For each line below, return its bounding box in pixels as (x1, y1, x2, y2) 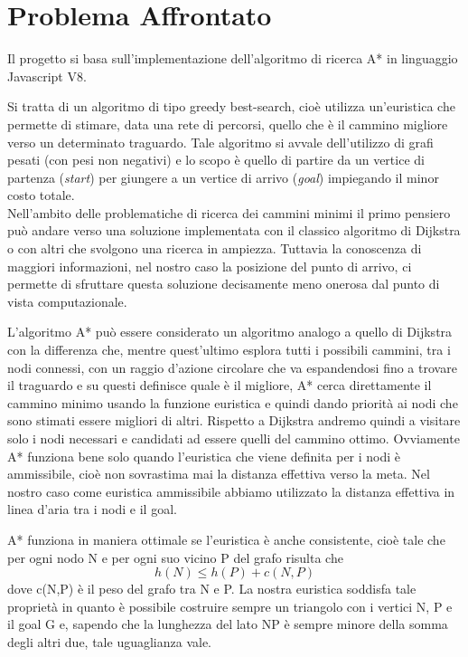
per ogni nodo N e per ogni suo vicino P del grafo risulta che (7, 547, 343, 567)
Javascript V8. (7, 66, 87, 85)
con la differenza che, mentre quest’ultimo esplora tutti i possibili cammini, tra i (7, 340, 451, 359)
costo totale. (7, 186, 75, 205)
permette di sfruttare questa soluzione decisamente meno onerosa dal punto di (7, 274, 440, 293)
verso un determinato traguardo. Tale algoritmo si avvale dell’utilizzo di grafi (7, 132, 434, 151)
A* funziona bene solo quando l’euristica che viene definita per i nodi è (7, 446, 401, 465)
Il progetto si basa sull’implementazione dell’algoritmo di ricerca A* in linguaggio (7, 49, 458, 68)
